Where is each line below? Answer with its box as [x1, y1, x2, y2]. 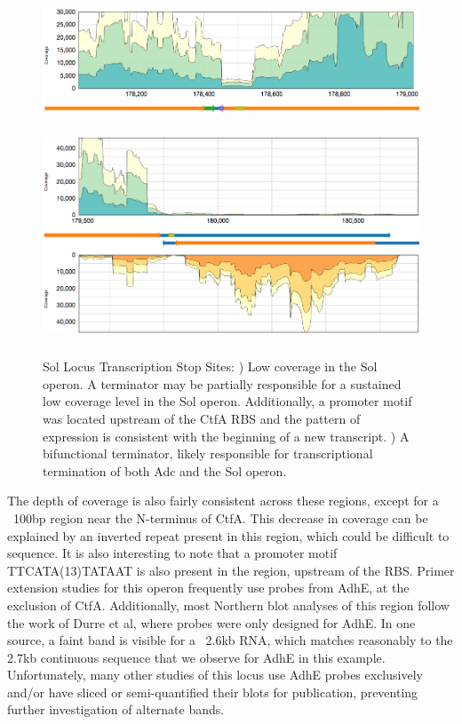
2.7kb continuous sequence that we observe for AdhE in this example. [7, 648, 386, 666]
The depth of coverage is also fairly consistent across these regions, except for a [7, 491, 439, 510]
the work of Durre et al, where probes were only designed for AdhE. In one [7, 613, 416, 632]
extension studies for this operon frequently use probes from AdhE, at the [7, 578, 410, 597]
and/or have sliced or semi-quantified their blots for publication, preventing [7, 682, 418, 701]
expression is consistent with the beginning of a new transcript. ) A [43, 426, 410, 445]
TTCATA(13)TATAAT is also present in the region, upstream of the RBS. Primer [7, 561, 455, 579]
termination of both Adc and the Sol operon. [43, 461, 287, 480]
